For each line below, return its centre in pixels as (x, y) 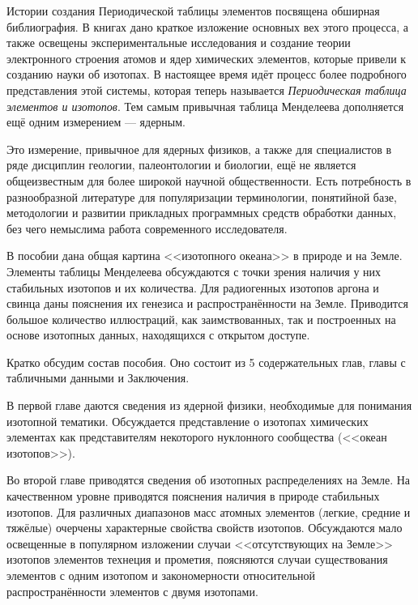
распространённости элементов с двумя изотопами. (132, 591)
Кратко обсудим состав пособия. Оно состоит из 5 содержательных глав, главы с (206, 362)
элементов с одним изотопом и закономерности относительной (161, 575)
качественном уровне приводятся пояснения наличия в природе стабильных (193, 496)
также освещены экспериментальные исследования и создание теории (179, 43)
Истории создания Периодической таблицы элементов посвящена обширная (193, 11)
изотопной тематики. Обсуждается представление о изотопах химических (188, 421)
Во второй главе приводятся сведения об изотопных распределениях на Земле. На (209, 480)
